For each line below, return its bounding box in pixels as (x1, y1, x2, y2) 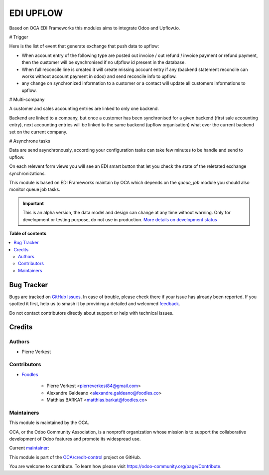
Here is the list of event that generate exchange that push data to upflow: (9, 43, 159, 49)
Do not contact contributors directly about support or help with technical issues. (9, 310, 174, 316)
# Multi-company (9, 96, 45, 102)
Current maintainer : (9, 445, 49, 451)
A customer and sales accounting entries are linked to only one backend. (9, 105, 159, 112)
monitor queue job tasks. (9, 186, 61, 192)
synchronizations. (9, 170, 46, 176)
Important (22, 200, 44, 206)
